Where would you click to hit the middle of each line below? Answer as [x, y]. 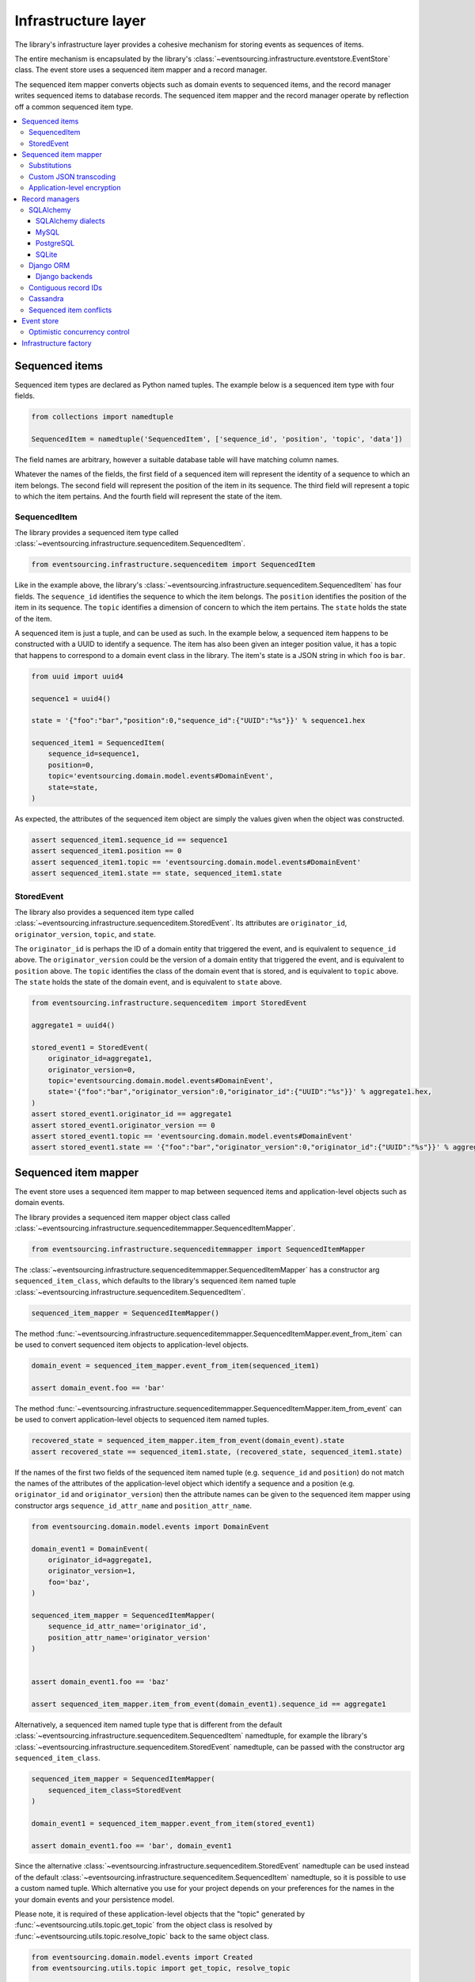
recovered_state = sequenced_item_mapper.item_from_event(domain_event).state [188, 1441]
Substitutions [50, 166]
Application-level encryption [75, 188]
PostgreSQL [55, 243]
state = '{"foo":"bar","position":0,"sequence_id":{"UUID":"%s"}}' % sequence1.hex [198, 721]
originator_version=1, [92, 1571]
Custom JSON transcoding [72, 176]
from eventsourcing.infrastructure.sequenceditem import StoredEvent [169, 1003]
